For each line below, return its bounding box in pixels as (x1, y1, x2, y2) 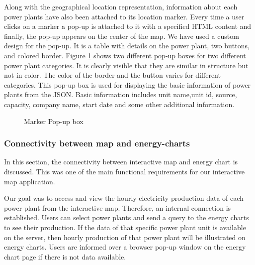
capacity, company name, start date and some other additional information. (4, 99, 235, 109)
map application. (4, 176, 55, 186)
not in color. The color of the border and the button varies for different (4, 70, 221, 80)
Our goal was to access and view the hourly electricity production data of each (4, 193, 244, 203)
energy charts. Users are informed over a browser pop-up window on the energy (4, 242, 246, 252)
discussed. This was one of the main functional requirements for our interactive (4, 166, 245, 176)
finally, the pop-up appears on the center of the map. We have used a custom (4, 30, 239, 41)
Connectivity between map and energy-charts (4, 137, 190, 149)
